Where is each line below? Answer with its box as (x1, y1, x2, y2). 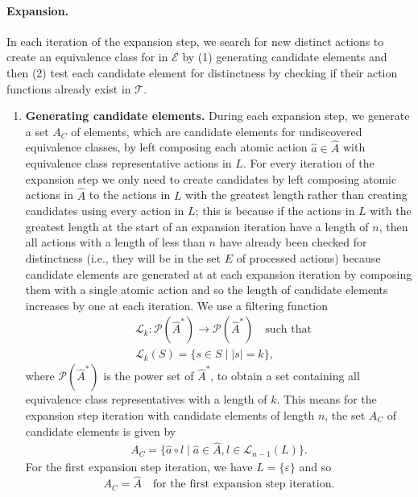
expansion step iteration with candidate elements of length (25, 406, 315, 423)
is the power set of (103, 367, 194, 384)
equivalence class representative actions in (25, 155, 232, 172)
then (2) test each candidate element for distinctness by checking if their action (6, 64, 398, 81)
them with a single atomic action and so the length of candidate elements (25, 281, 388, 298)
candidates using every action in (25, 202, 184, 219)
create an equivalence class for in (6, 48, 168, 65)
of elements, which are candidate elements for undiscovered (71, 122, 362, 139)
